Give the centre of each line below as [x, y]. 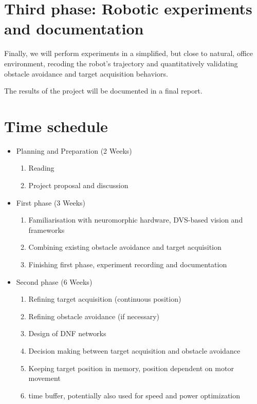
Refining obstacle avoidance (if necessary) [94, 316]
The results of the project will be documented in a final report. [103, 91]
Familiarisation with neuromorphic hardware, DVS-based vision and [136, 220]
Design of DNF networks [67, 333]
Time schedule [56, 126]
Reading [41, 168]
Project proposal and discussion [78, 185]
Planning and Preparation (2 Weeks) [74, 150]
